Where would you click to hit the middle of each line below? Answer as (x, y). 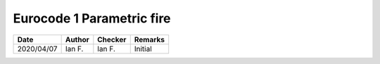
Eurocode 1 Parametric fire (92, 18)
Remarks (150, 39)
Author (77, 39)
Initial (143, 49)
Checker (112, 39)
